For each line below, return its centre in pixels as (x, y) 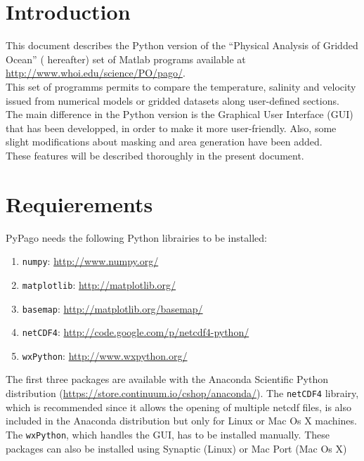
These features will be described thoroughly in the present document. (155, 155)
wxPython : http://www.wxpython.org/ (105, 355)
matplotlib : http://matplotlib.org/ (99, 284)
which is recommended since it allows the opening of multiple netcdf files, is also (179, 407)
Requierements (79, 203)
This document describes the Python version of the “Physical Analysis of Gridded (182, 45)
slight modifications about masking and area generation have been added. (164, 142)
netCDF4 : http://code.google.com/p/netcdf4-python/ (136, 332)
